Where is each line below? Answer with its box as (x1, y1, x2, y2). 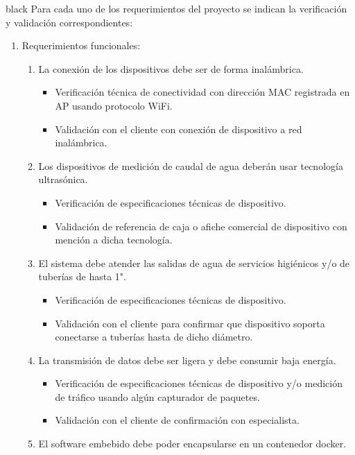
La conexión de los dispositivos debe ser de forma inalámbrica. (38, 61, 304, 76)
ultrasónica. (38, 172, 88, 187)
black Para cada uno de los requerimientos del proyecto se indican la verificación (6, 1, 347, 15)
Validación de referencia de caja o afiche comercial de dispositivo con (55, 218, 347, 233)
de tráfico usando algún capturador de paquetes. (55, 389, 260, 404)
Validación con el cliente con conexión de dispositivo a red (55, 121, 302, 136)
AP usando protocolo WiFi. (55, 98, 173, 112)
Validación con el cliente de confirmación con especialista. (55, 413, 300, 427)
